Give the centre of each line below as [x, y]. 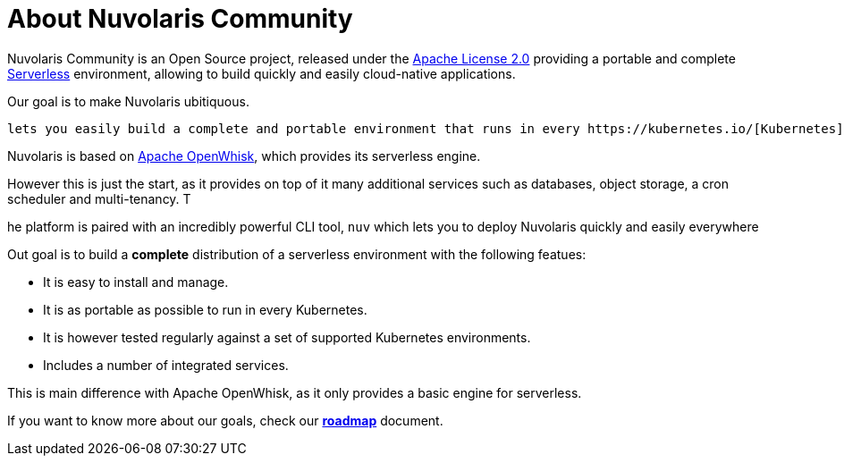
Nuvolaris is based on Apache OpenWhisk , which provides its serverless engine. [244, 156]
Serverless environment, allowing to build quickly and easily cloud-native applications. [262, 73]
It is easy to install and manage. [136, 282]
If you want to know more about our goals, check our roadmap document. [225, 420]
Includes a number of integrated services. [166, 365]
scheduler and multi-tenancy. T [99, 198]
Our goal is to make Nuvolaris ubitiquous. [128, 101]
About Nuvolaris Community [180, 19]
